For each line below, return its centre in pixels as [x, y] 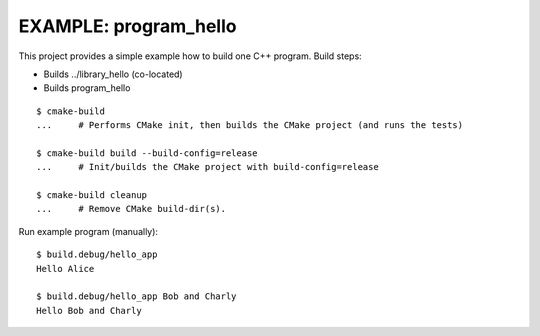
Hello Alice [65, 268]
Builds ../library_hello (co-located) [113, 74]
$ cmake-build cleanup [92, 195]
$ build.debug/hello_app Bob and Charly [136, 296]
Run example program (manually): [88, 231]
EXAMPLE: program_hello [127, 26]
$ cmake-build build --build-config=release [147, 153]
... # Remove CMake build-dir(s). [131, 209]
